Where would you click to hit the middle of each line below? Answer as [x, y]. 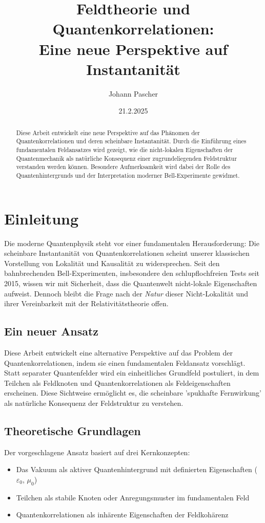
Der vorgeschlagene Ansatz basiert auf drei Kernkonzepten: [97, 452]
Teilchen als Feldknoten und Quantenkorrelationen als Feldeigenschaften [117, 382]
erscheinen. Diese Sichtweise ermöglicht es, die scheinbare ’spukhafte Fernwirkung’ [133, 393]
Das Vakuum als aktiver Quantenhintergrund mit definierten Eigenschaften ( [137, 469]
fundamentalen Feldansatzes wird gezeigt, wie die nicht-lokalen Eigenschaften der [125, 149]
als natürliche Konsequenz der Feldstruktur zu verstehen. [94, 403]
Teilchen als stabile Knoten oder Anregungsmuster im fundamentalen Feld [133, 497]
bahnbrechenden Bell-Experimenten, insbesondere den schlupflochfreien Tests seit [132, 273]
